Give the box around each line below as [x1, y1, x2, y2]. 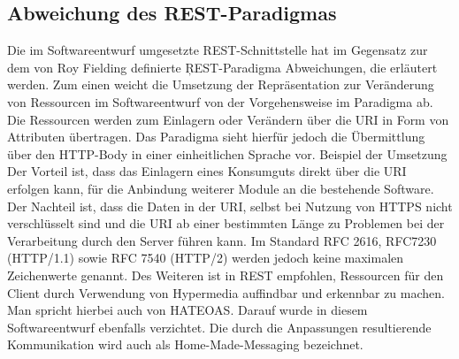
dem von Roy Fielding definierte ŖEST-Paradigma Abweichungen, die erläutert [7, 57, 438, 76]
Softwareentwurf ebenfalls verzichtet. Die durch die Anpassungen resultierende [7, 317, 432, 336]
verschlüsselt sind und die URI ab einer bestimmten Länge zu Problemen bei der [7, 214, 445, 233]
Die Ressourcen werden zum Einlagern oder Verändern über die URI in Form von [7, 110, 449, 128]
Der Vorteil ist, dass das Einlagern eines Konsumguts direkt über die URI [7, 162, 407, 180]
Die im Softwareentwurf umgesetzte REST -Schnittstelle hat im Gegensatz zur [7, 41, 428, 59]
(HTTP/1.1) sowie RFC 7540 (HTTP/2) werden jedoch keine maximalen [7, 248, 404, 267]
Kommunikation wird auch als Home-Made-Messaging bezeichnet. [7, 335, 363, 354]
